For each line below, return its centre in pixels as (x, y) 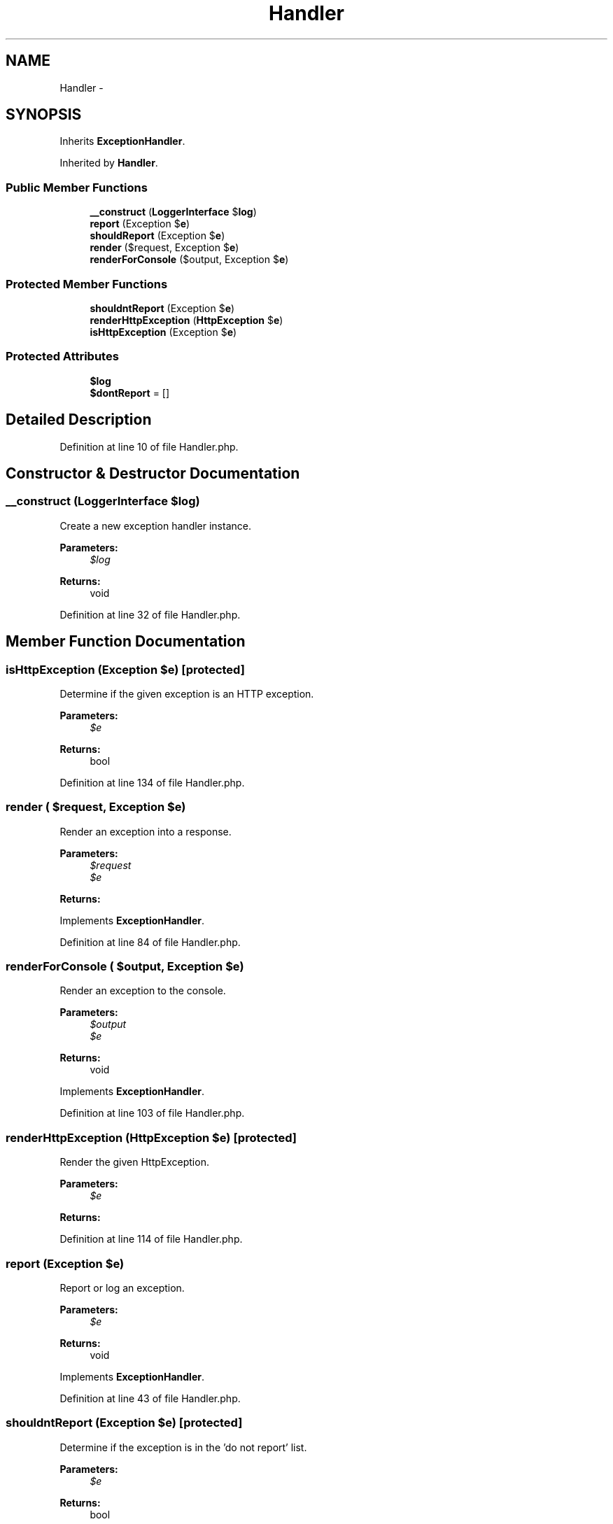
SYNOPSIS (44, 115)
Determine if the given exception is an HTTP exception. (187, 693)
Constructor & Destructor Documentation (153, 473)
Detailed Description (79, 420)
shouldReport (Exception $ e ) (157, 236)
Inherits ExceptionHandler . (122, 141)
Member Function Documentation (126, 642)
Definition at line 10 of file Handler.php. (149, 446)
